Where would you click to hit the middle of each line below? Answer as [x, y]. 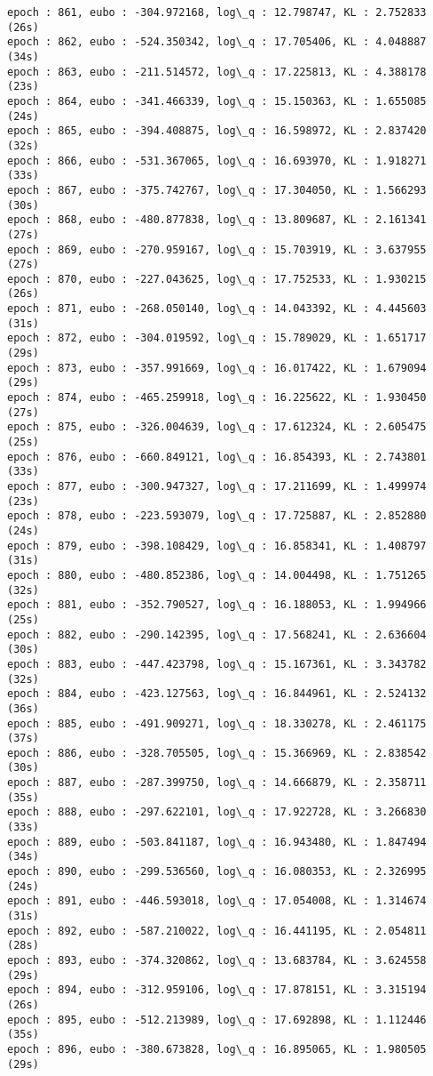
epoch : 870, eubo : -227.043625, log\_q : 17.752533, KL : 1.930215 [217, 279]
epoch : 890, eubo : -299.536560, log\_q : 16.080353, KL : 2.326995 [217, 872]
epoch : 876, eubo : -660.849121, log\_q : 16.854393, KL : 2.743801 [217, 457]
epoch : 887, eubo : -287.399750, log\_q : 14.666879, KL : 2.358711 [217, 783]
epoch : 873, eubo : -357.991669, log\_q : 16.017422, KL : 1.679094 [217, 368]
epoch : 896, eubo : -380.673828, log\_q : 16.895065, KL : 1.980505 [217, 1049]
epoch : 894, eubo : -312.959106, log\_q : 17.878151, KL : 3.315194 [217, 990]
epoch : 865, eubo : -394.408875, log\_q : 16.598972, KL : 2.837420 [217, 131]
